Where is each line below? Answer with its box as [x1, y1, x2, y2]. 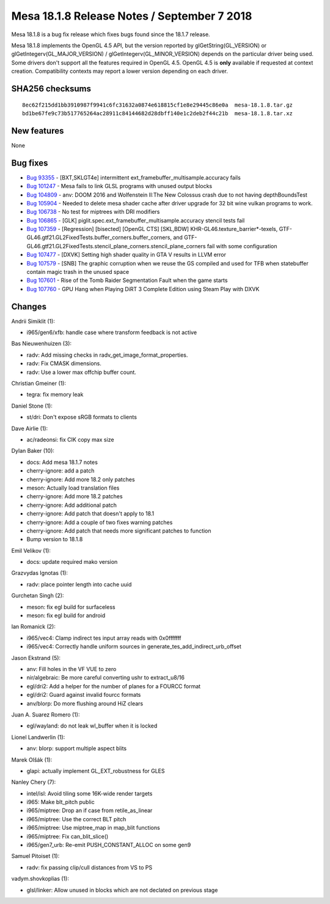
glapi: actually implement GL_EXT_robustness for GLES [26, 767, 165, 775]
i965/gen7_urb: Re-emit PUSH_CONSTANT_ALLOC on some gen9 [26, 841, 191, 849]
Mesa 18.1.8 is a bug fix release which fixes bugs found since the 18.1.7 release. [11, 31, 210, 38]
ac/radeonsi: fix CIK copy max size [26, 436, 114, 443]
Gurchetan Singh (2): [11, 592, 64, 599]
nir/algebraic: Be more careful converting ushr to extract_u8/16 [26, 674, 185, 682]
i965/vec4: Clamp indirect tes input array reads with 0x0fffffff [26, 634, 182, 642]
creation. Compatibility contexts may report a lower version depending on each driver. [11, 67, 229, 75]
